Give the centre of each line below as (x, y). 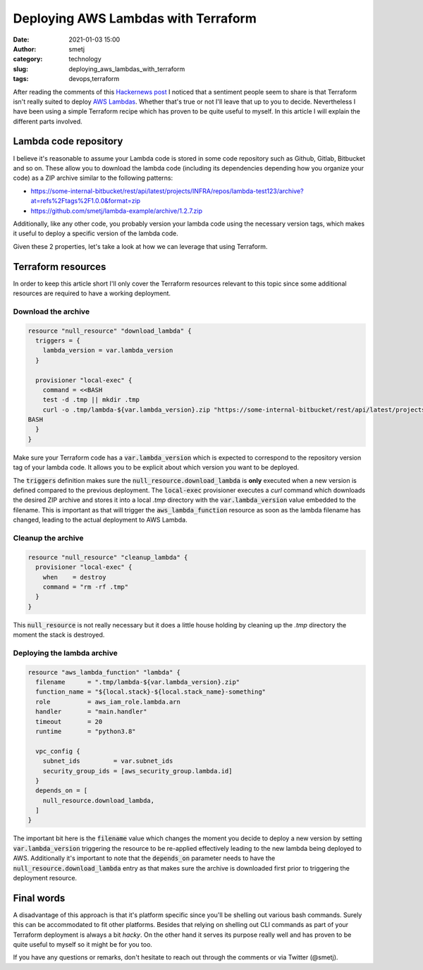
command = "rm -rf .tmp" (86, 587)
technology (85, 59)
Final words (39, 898)
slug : (20, 69)
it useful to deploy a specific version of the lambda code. (96, 233)
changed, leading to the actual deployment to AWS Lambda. (100, 520)
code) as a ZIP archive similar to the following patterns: (93, 178)
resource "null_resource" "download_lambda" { (110, 331)
